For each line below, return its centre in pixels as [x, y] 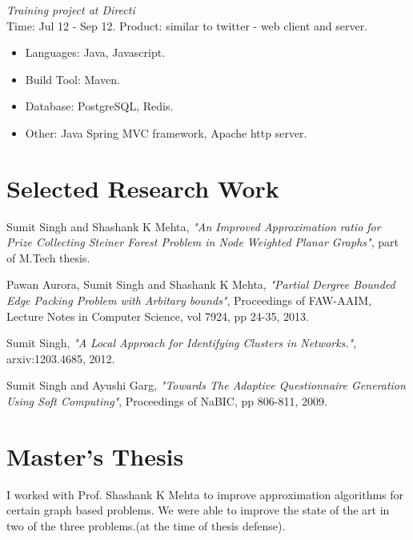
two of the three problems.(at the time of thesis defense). [146, 525]
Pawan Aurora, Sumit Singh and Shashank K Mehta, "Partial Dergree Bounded [201, 284]
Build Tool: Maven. [72, 79]
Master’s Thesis [95, 456]
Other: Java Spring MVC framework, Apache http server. [166, 132]
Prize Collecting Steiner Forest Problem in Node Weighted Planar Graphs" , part [202, 242]
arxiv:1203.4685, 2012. [61, 358]
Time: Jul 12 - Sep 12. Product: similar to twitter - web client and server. [187, 25]
